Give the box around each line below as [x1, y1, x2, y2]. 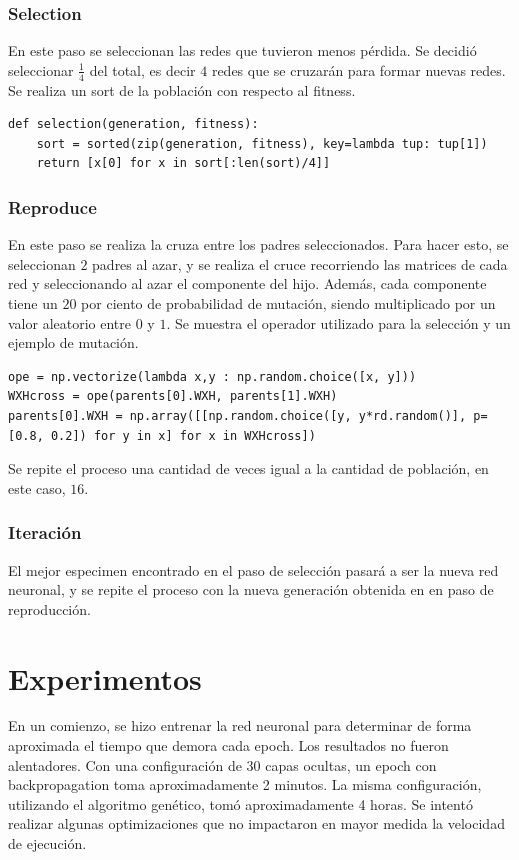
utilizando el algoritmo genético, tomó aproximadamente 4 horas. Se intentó [8, 793, 473, 814]
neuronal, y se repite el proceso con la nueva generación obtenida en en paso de [8, 579, 494, 600]
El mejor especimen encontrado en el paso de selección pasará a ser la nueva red [8, 559, 499, 580]
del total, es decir [89, 59, 196, 80]
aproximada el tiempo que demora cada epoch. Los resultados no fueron [8, 735, 449, 756]
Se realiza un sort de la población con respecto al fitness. [8, 79, 356, 100]
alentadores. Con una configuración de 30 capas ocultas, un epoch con [8, 754, 437, 775]
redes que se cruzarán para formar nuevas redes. [211, 59, 506, 80]
